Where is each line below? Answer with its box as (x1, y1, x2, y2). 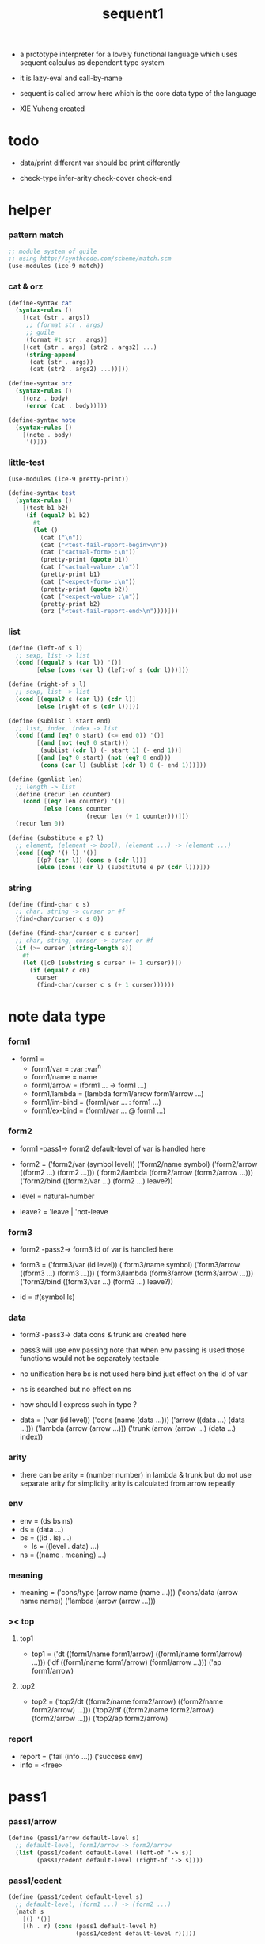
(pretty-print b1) (40, 570, 101, 579)
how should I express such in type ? (19, 1400, 137, 1409)
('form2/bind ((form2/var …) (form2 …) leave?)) (19, 1175, 174, 1186)
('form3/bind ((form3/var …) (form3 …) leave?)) (19, 1276, 174, 1286)
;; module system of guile (8, 247, 97, 255)
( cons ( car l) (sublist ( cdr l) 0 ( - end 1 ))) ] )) (40, 761, 207, 769)
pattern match (8, 229, 65, 240)
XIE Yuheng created (19, 104, 85, 113)
